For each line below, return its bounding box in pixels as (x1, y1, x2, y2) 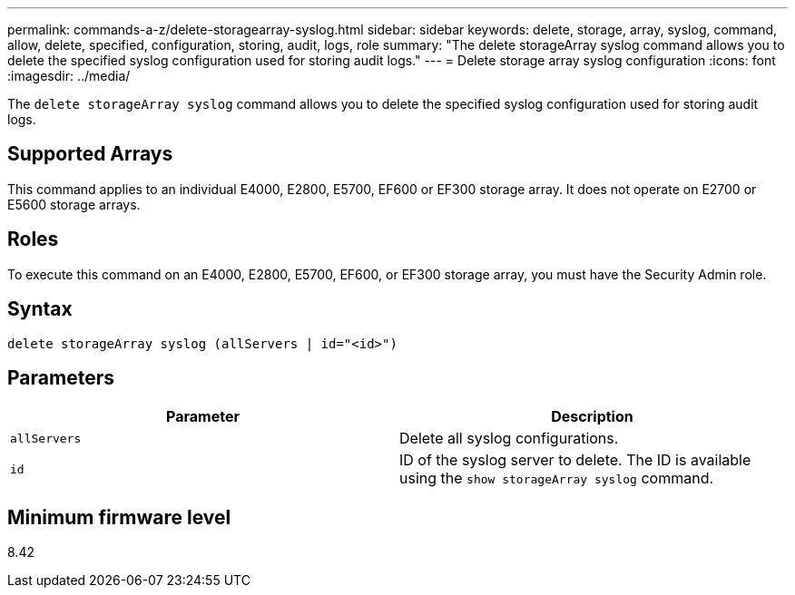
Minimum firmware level (7, 505, 231, 529)
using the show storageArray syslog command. (399, 469, 714, 488)
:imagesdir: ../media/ (7, 68, 131, 83)
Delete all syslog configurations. (399, 429, 619, 448)
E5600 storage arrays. (7, 196, 141, 212)
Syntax (7, 297, 73, 321)
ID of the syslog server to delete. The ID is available (399, 451, 751, 470)
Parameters (7, 366, 114, 389)
